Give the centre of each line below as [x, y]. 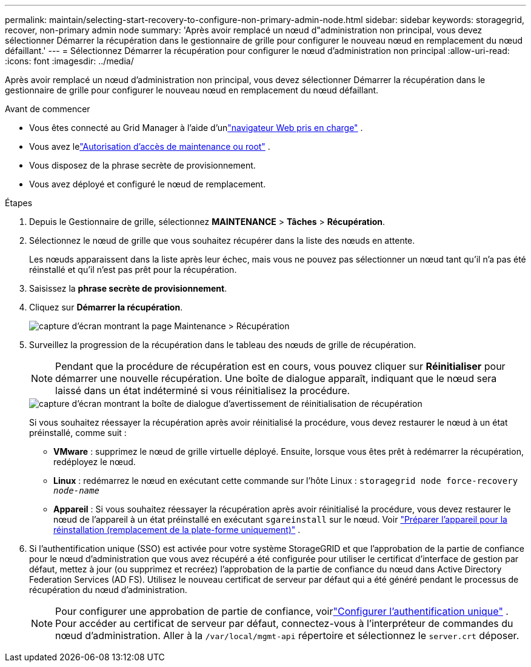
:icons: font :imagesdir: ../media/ [69, 61]
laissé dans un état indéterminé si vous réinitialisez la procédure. [203, 390]
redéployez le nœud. [95, 462]
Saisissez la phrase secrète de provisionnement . [128, 288]
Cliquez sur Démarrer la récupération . [106, 307]
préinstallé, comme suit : [78, 433]
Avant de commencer [48, 109]
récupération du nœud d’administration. [108, 590]
